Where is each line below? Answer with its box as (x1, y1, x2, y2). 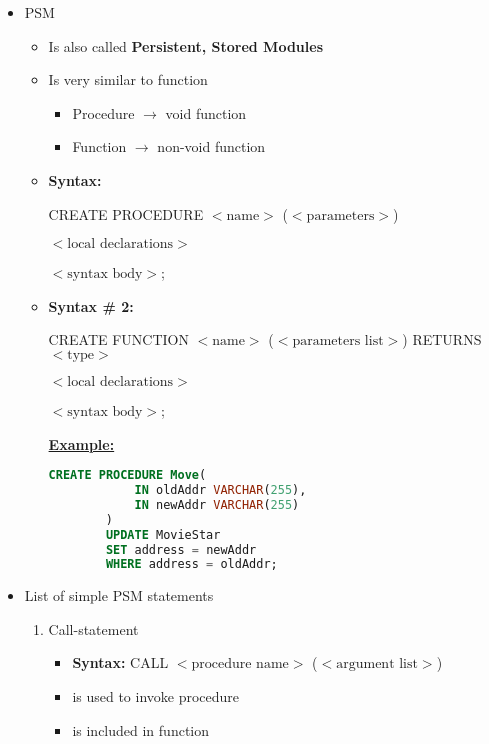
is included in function (72, 719, 210, 740)
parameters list (292, 334, 384, 349)
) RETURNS (402, 329, 482, 350)
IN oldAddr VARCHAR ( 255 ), (134, 483, 307, 497)
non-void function (157, 136, 266, 157)
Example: (48, 433, 115, 454)
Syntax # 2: (48, 295, 134, 316)
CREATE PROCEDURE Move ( (48, 468, 207, 483)
